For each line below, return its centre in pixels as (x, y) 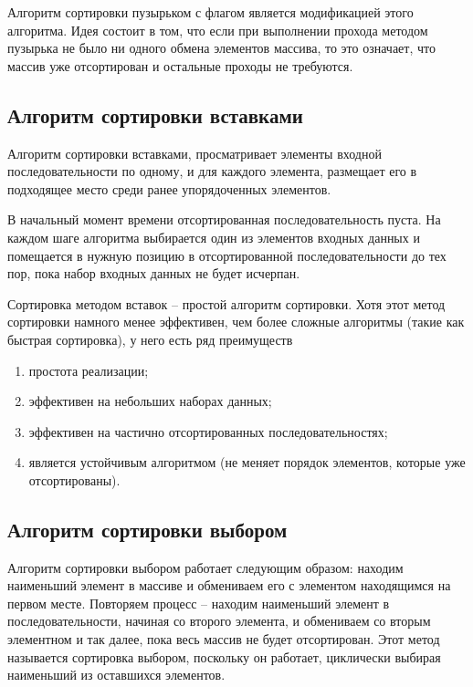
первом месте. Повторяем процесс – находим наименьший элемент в (199, 603)
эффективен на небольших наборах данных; (150, 401)
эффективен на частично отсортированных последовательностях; (208, 431)
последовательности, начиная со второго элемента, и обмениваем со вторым (219, 621)
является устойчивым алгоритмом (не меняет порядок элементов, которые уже (247, 462)
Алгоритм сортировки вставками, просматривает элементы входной (194, 153)
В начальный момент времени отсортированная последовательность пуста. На (224, 219)
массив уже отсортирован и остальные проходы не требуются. (180, 65)
